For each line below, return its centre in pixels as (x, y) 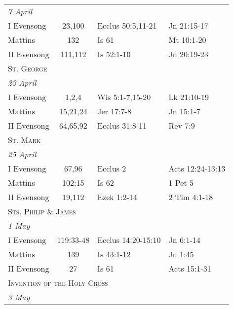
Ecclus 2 (112, 168)
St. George (28, 68)
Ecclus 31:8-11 (122, 125)
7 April (20, 11)
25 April (22, 154)
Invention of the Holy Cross (58, 283)
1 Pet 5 (181, 183)
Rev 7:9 (182, 125)
